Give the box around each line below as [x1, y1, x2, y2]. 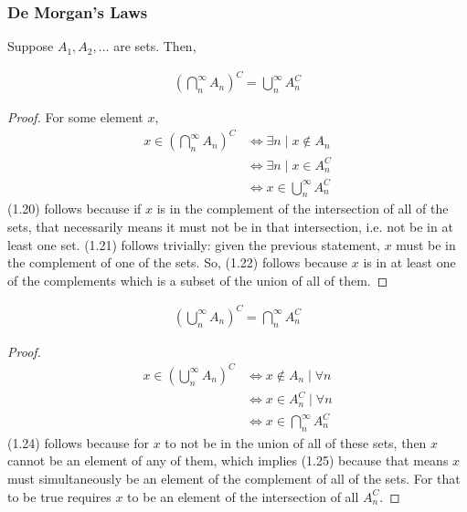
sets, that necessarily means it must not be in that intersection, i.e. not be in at [7, 216, 453, 235]
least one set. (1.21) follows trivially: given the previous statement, [7, 235, 381, 254]
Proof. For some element [7, 108, 143, 127]
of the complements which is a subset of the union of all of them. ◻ [7, 270, 388, 289]
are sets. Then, [113, 37, 196, 56]
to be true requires [7, 486, 111, 506]
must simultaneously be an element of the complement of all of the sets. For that [7, 469, 461, 487]
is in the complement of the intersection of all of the [156, 199, 449, 218]
